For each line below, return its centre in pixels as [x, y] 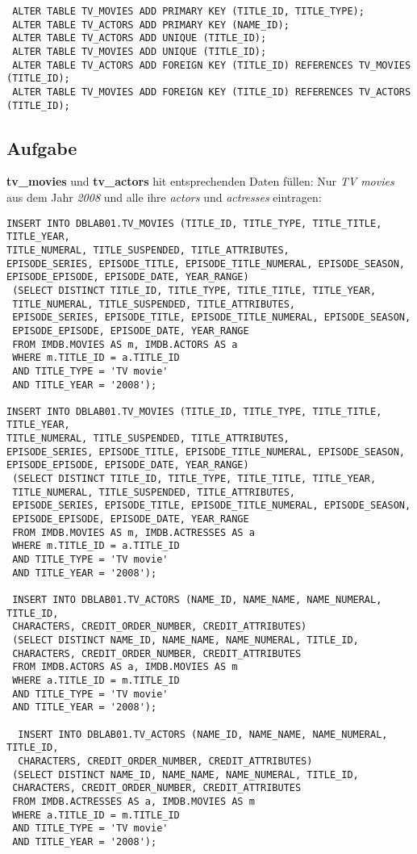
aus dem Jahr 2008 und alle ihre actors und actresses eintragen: [164, 197]
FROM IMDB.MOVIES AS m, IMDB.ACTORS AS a [125, 344]
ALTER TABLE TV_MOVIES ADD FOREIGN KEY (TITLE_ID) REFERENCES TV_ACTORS [212, 92]
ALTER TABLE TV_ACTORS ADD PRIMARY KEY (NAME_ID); [151, 25]
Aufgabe [42, 147]
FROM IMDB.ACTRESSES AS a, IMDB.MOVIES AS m [133, 801]
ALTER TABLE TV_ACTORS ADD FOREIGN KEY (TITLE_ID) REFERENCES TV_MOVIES [212, 65]
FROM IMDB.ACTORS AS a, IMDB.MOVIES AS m [125, 667]
